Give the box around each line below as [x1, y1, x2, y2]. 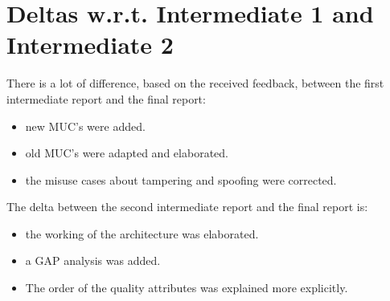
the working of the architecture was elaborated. [25, 225, 259, 242]
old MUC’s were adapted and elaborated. [25, 144, 228, 161]
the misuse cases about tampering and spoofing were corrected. [25, 171, 337, 188]
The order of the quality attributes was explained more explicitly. [25, 279, 348, 296]
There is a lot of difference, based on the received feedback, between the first [6, 75, 384, 92]
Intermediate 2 [6, 28, 174, 61]
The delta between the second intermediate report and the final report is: [6, 198, 368, 215]
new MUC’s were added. [25, 117, 146, 134]
